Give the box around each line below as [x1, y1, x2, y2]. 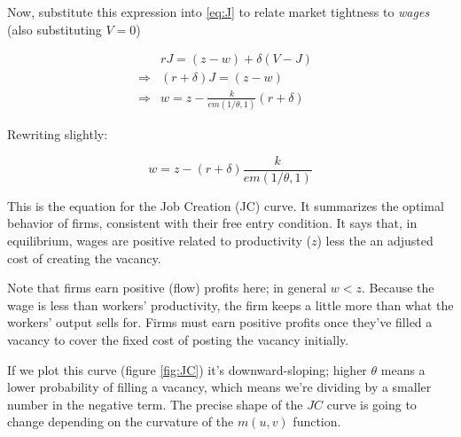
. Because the [362, 278, 434, 297]
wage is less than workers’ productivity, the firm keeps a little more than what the [7, 295, 454, 314]
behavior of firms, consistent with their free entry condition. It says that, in [7, 214, 418, 232]
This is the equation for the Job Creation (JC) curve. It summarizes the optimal [7, 196, 444, 215]
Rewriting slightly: [7, 125, 108, 144]
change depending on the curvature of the [7, 412, 234, 431]
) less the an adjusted [316, 230, 434, 249]
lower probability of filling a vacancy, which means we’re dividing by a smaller [7, 378, 432, 396]
